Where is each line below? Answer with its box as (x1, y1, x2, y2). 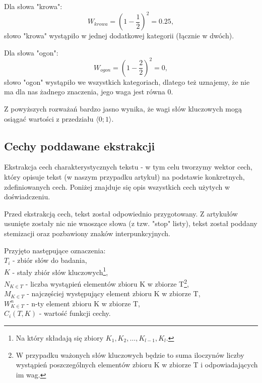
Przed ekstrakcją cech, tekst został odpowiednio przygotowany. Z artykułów (4, 208, 238, 218)
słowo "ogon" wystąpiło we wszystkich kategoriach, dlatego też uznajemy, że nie (4, 76, 250, 87)
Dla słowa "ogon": (4, 47, 58, 58)
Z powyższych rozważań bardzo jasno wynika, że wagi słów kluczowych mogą (4, 103, 242, 114)
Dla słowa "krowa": (4, 1, 62, 11)
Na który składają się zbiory (16, 332, 104, 343)
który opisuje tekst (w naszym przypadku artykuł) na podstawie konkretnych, (4, 171, 245, 182)
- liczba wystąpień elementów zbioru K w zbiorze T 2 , (25, 277, 189, 289)
